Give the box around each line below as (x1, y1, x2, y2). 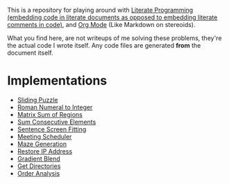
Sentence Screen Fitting (17, 125, 87, 134)
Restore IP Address (17, 147, 73, 155)
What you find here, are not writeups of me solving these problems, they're (7, 34, 222, 42)
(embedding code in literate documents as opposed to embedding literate (7, 13, 218, 21)
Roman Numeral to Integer (17, 103, 93, 111)
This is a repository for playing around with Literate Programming (7, 6, 194, 14)
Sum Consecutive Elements (17, 118, 96, 126)
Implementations (7, 73, 108, 89)
